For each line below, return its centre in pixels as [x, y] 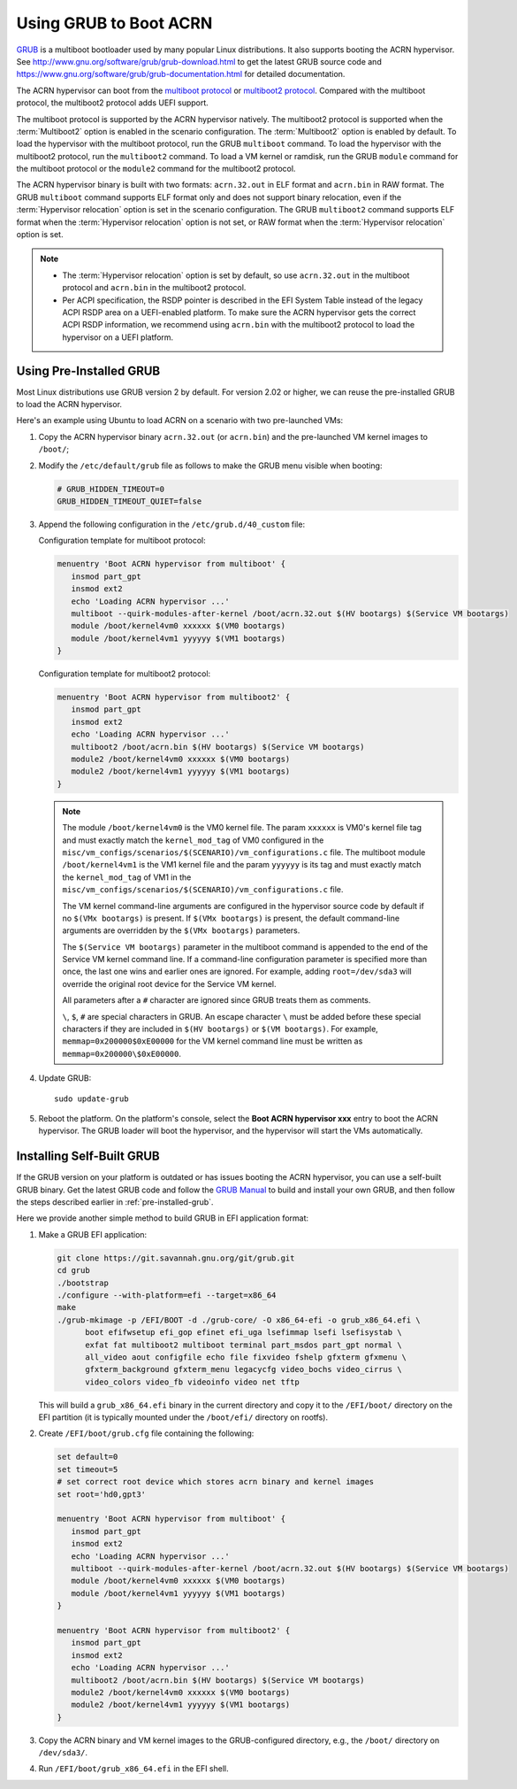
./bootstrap [83, 1283]
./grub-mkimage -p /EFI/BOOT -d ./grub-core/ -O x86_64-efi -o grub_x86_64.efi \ [239, 1320]
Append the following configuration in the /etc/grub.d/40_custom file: [171, 524]
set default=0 [87, 1457]
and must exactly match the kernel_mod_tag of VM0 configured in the [193, 840]
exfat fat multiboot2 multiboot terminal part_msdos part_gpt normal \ [243, 1345]
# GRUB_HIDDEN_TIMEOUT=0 [111, 489]
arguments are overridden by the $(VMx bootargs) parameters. [181, 930]
